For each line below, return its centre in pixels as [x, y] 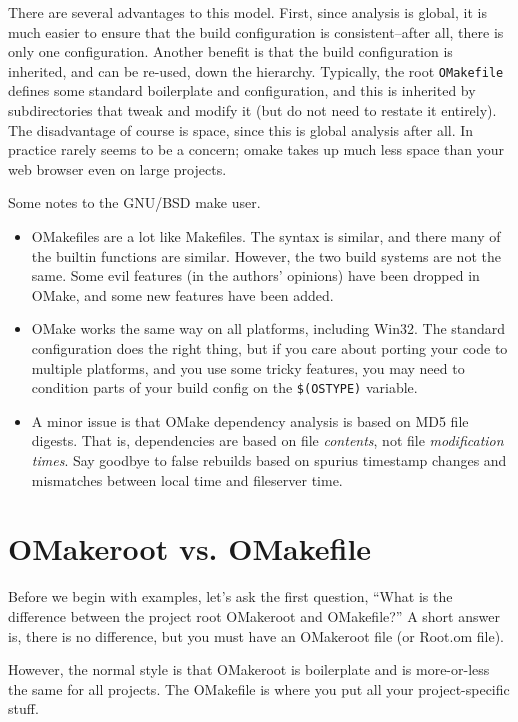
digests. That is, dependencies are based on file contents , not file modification [267, 440]
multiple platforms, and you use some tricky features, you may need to [248, 367]
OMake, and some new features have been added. [182, 294]
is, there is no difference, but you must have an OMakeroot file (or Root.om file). [256, 635]
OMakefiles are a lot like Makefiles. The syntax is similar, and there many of [266, 236]
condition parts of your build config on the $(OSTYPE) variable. [224, 387]
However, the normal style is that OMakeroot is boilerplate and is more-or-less [249, 669]
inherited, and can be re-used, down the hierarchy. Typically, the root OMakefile [256, 70]
